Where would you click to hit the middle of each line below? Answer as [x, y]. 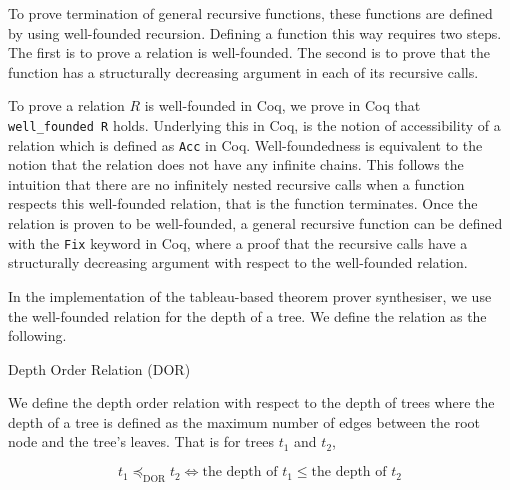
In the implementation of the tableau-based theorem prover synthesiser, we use [250, 295]
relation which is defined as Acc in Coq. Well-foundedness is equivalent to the [245, 144]
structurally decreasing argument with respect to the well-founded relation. [238, 262]
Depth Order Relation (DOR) [99, 368]
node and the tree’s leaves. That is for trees [141, 441]
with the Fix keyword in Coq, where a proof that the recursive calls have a [238, 242]
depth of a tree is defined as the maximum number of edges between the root [244, 421]
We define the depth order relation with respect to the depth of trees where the [251, 402]
